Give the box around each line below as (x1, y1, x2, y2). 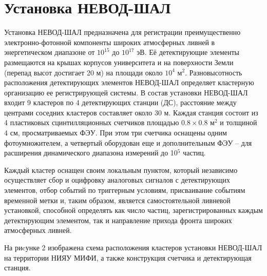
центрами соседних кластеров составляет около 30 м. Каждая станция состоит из (4, 107, 258, 117)
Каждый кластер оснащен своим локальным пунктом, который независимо (4, 164, 238, 175)
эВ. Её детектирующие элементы (137, 47, 239, 57)
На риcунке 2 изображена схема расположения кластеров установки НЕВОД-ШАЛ (4, 242, 262, 252)
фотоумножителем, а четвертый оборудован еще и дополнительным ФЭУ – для (4, 137, 252, 148)
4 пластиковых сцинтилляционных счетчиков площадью (4, 117, 179, 128)
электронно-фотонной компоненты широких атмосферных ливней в (4, 36, 215, 47)
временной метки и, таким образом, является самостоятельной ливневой (4, 194, 231, 205)
